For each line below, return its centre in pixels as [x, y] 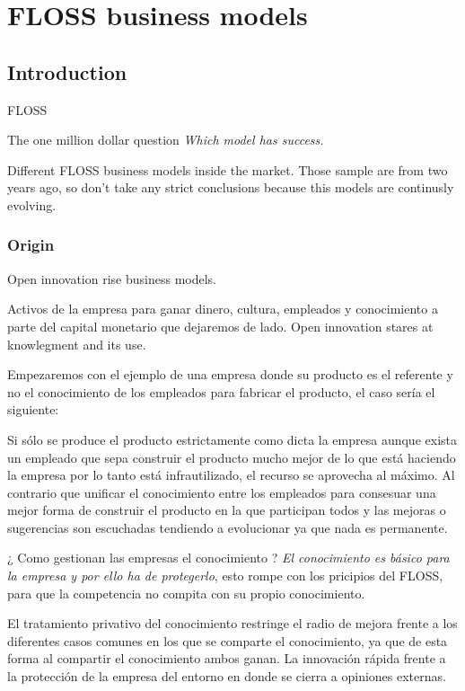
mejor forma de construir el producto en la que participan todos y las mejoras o [227, 510]
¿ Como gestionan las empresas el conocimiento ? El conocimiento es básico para [228, 558]
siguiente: [33, 409]
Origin [31, 245]
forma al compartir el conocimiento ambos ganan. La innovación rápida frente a [227, 658]
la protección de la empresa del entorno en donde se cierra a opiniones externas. [227, 676]
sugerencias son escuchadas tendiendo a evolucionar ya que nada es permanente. [228, 527]
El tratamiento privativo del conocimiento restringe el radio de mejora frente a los [232, 623]
